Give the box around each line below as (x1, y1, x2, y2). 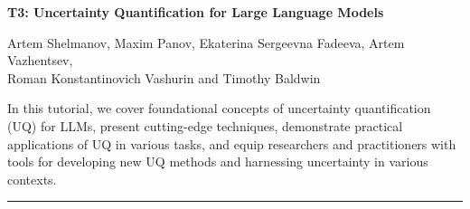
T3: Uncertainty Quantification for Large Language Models (7, 3, 384, 21)
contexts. (7, 169, 57, 188)
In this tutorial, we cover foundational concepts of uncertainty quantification (7, 99, 431, 118)
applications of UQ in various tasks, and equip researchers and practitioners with (7, 134, 456, 153)
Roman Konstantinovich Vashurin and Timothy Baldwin (7, 68, 321, 87)
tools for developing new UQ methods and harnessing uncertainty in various (7, 152, 428, 171)
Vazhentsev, (7, 51, 73, 70)
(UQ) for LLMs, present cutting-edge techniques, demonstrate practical (7, 116, 403, 135)
